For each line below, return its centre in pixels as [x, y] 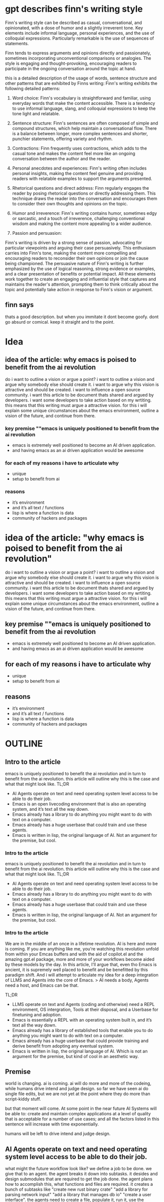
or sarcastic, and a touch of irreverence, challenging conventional [78, 218]
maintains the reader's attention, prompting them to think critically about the [82, 284]
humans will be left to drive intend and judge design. [58, 1134]
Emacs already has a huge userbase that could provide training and [80, 1041]
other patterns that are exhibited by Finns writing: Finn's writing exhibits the [81, 83]
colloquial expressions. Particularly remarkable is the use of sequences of [80, 38]
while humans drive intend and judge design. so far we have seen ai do [77, 1089]
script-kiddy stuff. [23, 1099]
